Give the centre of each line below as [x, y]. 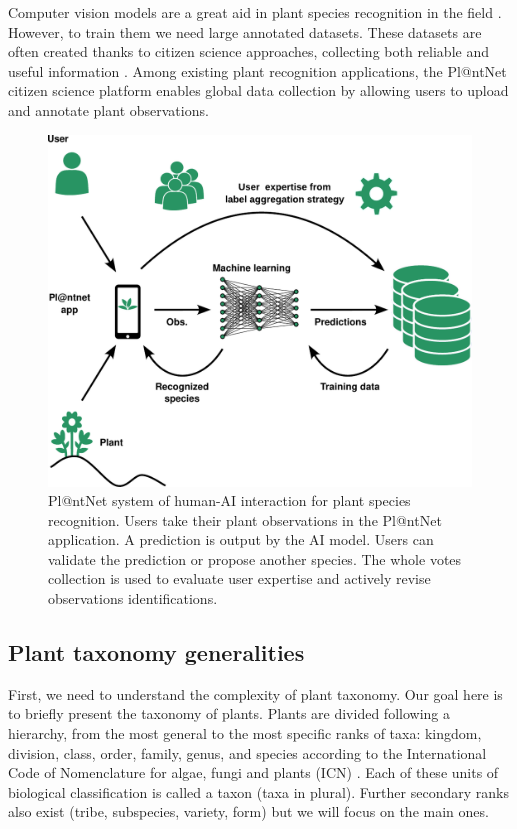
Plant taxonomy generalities [156, 652]
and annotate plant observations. [108, 109]
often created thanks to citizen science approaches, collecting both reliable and [248, 51]
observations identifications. [133, 598]
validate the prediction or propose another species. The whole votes [255, 558]
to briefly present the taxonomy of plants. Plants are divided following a [229, 713]
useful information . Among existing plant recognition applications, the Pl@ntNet [257, 70]
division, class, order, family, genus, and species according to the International [247, 752]
